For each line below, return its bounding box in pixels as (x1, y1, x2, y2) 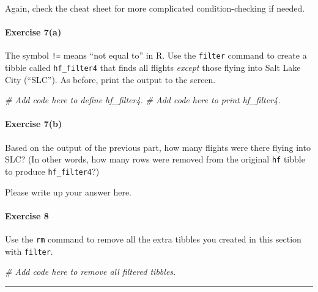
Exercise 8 (5, 209, 49, 222)
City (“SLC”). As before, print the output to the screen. (5, 73, 216, 86)
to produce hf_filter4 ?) (5, 164, 100, 177)
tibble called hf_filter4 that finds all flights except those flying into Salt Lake (5, 61, 301, 74)
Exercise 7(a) (5, 26, 62, 38)
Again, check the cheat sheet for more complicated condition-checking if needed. (5, 2, 305, 14)
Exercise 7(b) (5, 117, 62, 130)
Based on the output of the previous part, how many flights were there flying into (5, 141, 311, 153)
